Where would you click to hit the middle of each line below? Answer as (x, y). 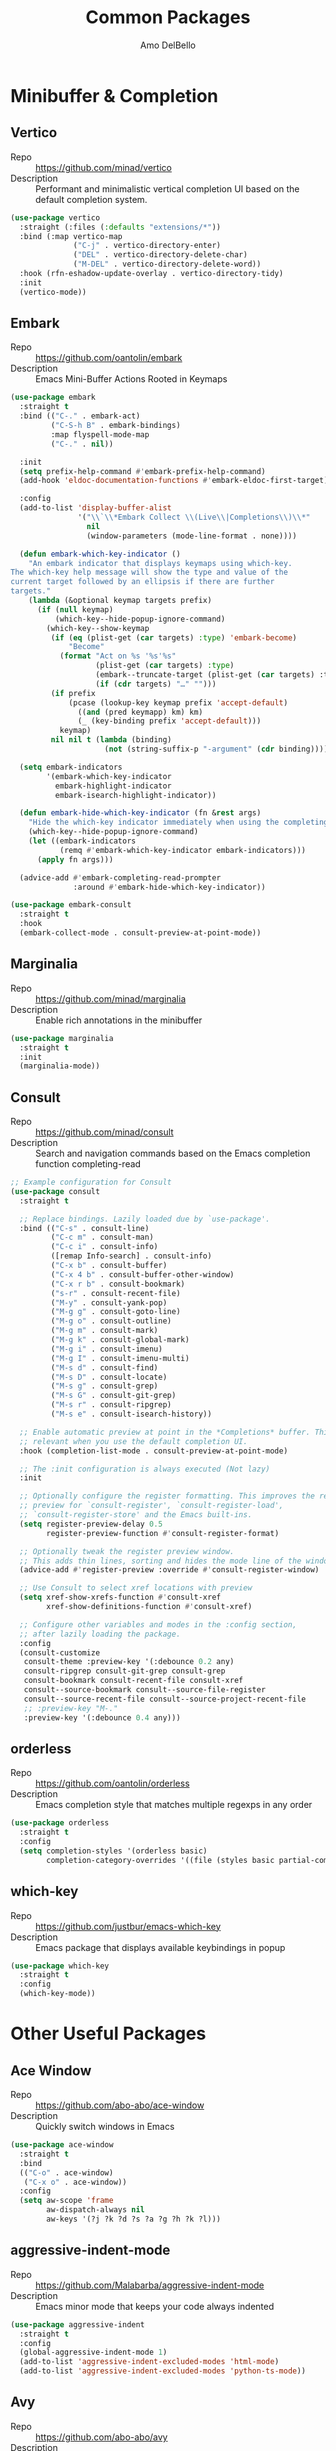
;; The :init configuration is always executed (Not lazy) (145, 1469)
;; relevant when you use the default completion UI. (133, 1441)
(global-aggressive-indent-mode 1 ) (93, 2352)
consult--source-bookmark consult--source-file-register (145, 1690)
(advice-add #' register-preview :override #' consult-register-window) (169, 1570)
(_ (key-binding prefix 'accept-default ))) (169, 721)
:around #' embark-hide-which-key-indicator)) (170, 887)
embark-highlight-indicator (113, 786)
